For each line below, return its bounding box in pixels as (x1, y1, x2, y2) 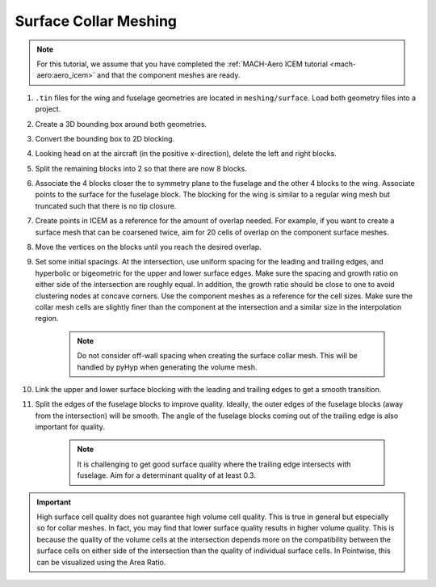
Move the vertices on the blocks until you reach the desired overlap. (35, 243, 262, 252)
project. (35, 104, 61, 114)
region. (35, 314, 59, 323)
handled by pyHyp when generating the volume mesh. (77, 362, 258, 372)
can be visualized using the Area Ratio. (36, 557, 166, 567)
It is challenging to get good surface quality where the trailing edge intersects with (77, 459, 351, 469)
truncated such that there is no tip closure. (35, 201, 177, 210)
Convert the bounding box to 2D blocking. (35, 133, 175, 143)
